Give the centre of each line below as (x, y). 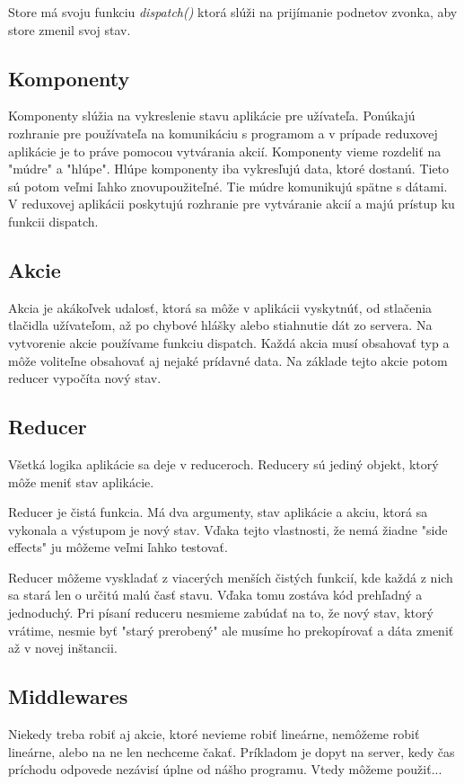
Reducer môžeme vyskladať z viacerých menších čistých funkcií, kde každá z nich (231, 577)
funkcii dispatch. (53, 221)
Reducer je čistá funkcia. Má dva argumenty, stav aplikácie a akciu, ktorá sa (218, 512)
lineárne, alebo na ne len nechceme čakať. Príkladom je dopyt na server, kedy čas (232, 751)
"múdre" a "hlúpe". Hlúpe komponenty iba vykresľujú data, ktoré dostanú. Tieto (229, 169)
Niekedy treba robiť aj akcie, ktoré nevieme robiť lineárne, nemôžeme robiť (214, 734)
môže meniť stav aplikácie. (81, 481)
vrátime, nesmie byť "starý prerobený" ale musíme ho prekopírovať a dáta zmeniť (231, 630)
